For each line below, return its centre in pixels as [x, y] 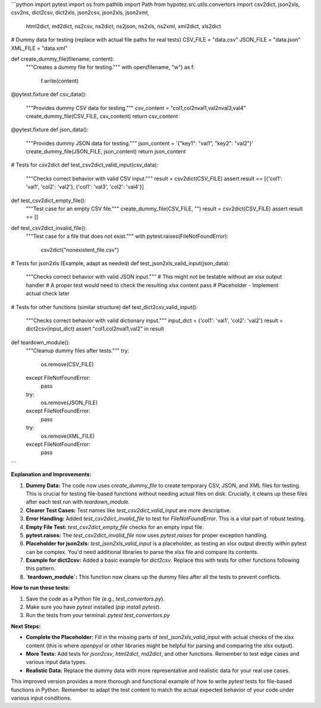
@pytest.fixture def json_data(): [50, 130]
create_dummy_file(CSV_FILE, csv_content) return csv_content [102, 116]
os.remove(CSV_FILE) [67, 364]
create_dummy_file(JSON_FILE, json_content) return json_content [106, 152]
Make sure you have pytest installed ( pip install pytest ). [93, 607]
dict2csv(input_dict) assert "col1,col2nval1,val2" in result [95, 329]
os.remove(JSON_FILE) [69, 403]
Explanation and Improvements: [51, 474]
